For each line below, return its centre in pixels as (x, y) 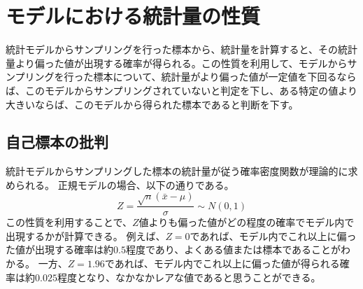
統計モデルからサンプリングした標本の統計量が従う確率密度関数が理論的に (177, 171)
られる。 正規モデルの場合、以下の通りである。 (124, 184)
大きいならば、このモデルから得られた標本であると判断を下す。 (152, 104)
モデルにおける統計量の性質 (133, 16)
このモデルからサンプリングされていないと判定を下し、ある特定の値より (191, 90)
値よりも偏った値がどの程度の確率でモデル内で (247, 222)
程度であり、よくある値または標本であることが (233, 249)
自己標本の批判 (57, 142)
